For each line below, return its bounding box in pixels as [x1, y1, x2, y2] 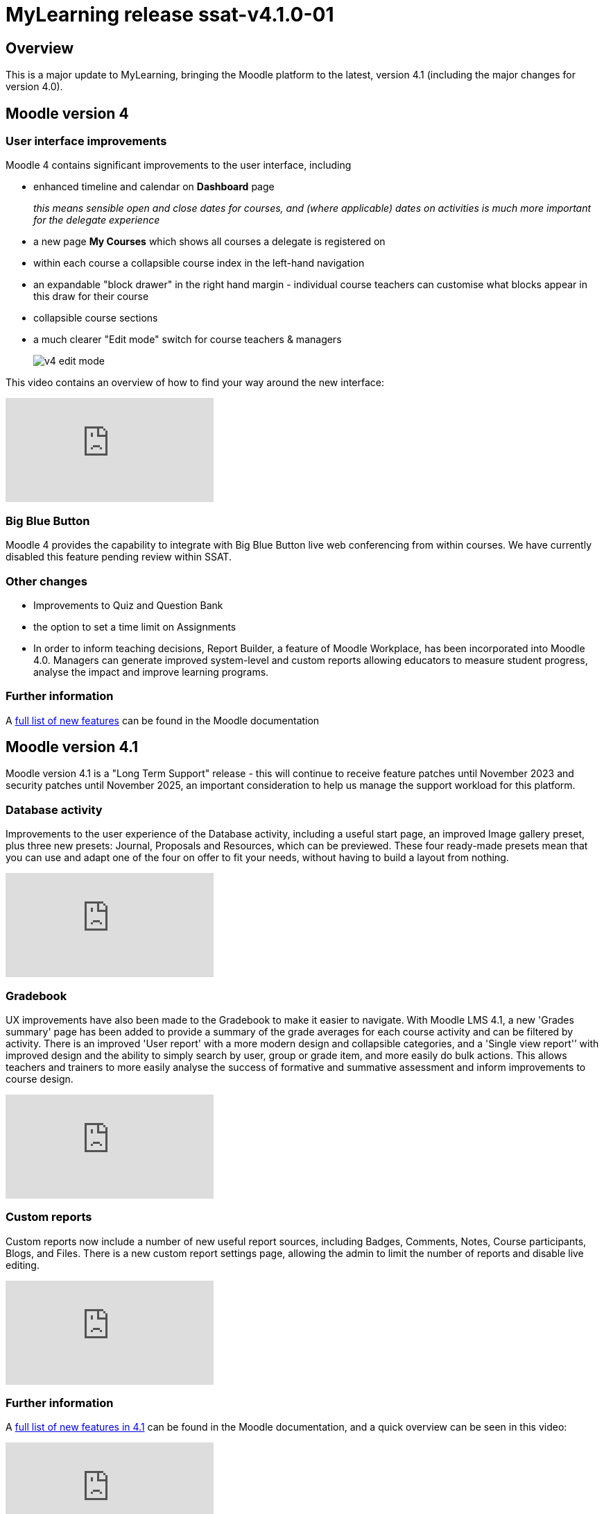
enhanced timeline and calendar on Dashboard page [33, 181, 275, 193]
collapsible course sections [33, 312, 158, 324]
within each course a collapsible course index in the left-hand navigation [33, 257, 365, 269]
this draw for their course [33, 290, 149, 303]
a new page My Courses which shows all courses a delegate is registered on [33, 235, 386, 248]
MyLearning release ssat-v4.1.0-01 [6, 3, 334, 26]
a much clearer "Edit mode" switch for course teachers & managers [33, 333, 342, 346]
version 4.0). [6, 81, 63, 93]
